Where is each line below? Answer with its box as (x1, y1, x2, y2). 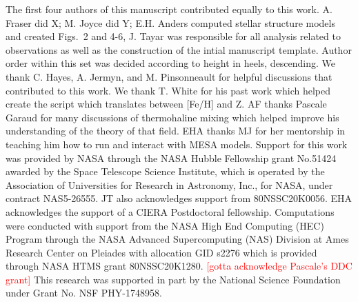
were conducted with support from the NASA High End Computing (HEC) (6, 218, 324, 232)
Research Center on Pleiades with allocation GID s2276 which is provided (6, 245, 317, 259)
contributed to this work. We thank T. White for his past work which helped (6, 83, 330, 97)
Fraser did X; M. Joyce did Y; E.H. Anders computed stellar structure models (6, 15, 335, 30)
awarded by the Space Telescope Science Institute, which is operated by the (6, 164, 325, 179)
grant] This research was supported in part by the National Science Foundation (6, 272, 341, 286)
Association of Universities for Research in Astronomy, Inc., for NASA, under (6, 177, 333, 192)
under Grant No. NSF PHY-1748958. (6, 285, 162, 300)
